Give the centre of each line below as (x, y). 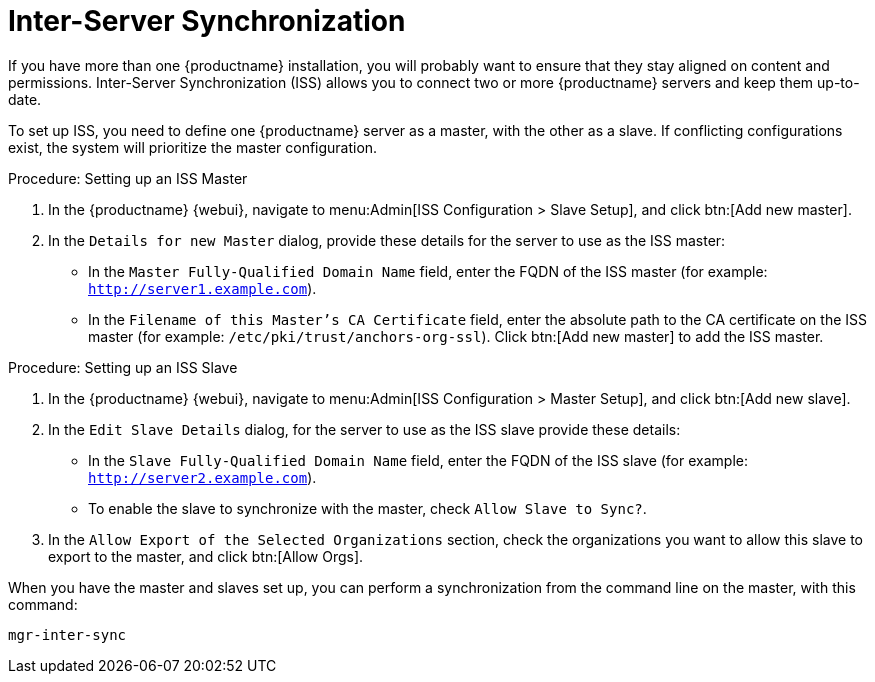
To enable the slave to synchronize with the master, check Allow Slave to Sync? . (367, 508)
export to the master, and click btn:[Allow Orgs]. (206, 556)
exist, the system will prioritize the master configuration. (193, 147)
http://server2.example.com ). (202, 477)
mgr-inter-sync (67, 634)
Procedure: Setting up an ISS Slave (123, 367)
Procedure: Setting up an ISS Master (128, 178)
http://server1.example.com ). (202, 288)
